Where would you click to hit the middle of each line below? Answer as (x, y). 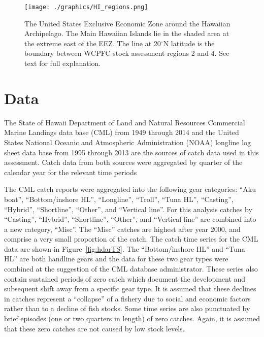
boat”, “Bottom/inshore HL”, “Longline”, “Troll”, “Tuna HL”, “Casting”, (119, 199)
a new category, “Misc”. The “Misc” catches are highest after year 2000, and (122, 229)
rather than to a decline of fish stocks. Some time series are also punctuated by (127, 308)
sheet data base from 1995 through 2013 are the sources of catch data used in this (131, 152)
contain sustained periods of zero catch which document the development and (125, 278)
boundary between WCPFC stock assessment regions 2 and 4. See (127, 53)
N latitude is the (189, 43)
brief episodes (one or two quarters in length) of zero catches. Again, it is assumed (132, 318)
